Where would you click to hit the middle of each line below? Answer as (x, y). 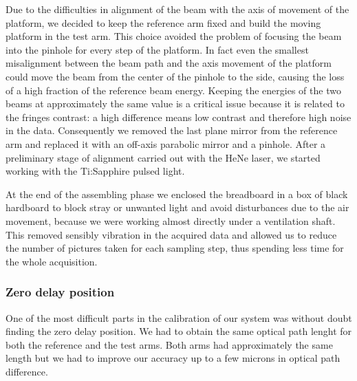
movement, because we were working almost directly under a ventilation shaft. (171, 220)
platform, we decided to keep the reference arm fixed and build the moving (163, 22)
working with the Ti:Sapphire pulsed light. (95, 171)
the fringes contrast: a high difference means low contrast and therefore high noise (178, 117)
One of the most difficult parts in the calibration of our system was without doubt (179, 317)
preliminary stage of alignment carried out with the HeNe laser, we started (163, 157)
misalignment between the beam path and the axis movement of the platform (169, 63)
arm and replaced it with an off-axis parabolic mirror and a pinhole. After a (166, 143)
